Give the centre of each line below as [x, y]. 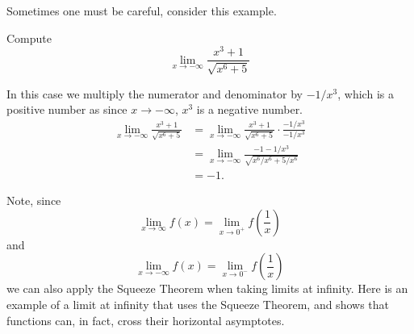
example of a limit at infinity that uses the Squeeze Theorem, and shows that [198, 304]
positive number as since [67, 109]
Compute [29, 38]
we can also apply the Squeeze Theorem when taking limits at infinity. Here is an [207, 288]
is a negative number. [250, 109]
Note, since [34, 200]
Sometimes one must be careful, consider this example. [142, 10]
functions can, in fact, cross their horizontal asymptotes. [146, 320]
